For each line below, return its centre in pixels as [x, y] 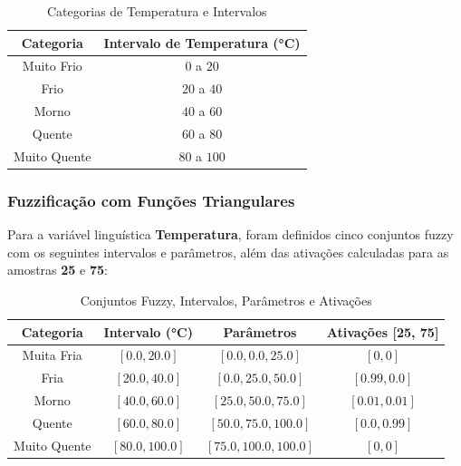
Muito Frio [52, 66]
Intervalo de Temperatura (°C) [202, 42]
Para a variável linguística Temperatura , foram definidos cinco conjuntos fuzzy [230, 234]
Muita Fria [52, 355]
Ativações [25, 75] [383, 331]
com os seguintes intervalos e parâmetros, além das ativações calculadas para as [228, 252]
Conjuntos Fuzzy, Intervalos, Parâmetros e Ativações [226, 300]
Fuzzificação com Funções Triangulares [151, 200]
